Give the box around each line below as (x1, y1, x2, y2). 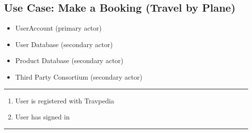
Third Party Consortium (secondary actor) (15, 71, 142, 82)
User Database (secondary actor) (15, 39, 113, 49)
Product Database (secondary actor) (15, 55, 124, 66)
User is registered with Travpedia (15, 95, 114, 105)
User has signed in (15, 112, 70, 122)
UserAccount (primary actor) (15, 23, 102, 33)
